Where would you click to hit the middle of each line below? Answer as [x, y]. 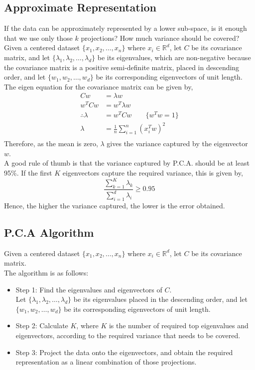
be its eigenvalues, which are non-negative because [174, 57]
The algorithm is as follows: [46, 273]
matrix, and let [27, 57]
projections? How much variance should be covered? [160, 38]
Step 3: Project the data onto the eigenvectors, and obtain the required [124, 352]
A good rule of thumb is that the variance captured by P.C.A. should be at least [127, 163]
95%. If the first [28, 172]
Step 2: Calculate [42, 325]
